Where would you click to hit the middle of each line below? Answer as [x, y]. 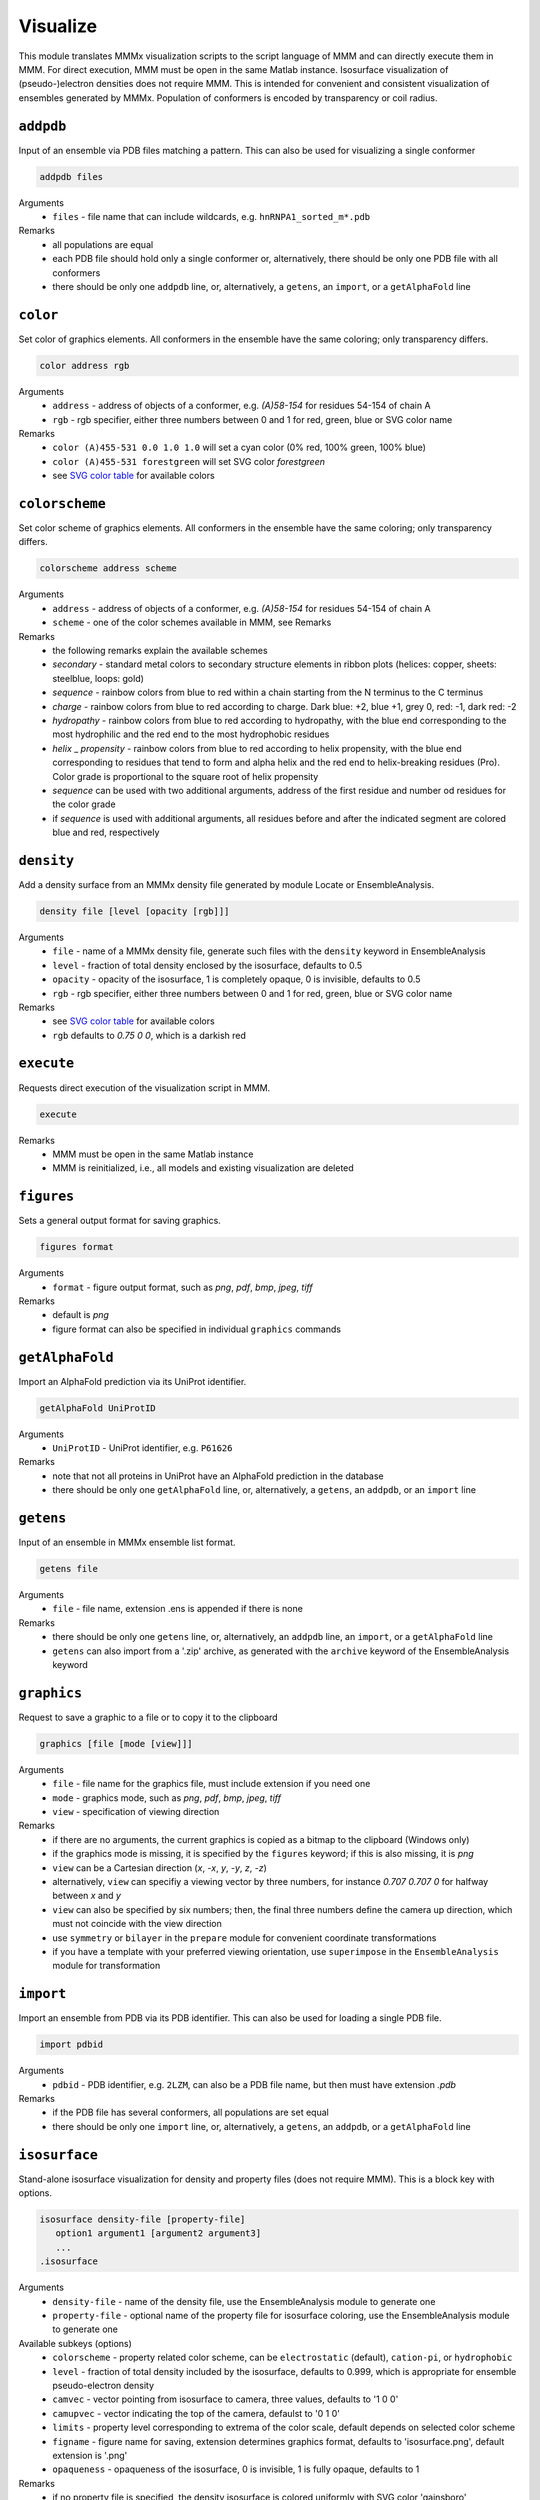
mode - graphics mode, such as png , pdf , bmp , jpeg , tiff [167, 1797]
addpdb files [71, 176]
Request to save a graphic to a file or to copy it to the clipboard [148, 1717]
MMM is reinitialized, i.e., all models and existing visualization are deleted [203, 1168]
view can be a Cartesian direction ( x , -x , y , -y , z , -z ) [159, 1867]
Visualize [58, 26]
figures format [76, 1247]
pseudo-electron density [103, 2385]
